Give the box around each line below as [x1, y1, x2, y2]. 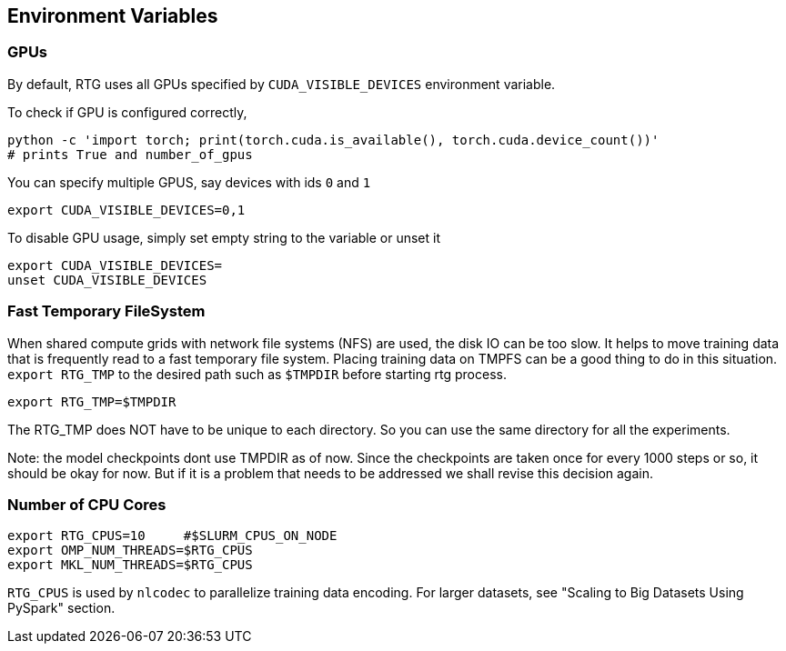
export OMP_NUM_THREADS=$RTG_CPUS [7, 543, 253, 558]
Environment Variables [7, 5, 218, 27]
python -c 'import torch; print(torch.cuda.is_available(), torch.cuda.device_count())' [7, 132, 660, 147]
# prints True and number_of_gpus [7, 146, 253, 162]
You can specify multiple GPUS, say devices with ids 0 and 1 [7, 174, 371, 190]
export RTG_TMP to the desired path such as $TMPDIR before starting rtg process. [7, 366, 507, 382]
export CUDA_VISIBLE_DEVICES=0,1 [7, 202, 246, 217]
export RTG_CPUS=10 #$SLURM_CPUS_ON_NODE [7, 528, 338, 544]
